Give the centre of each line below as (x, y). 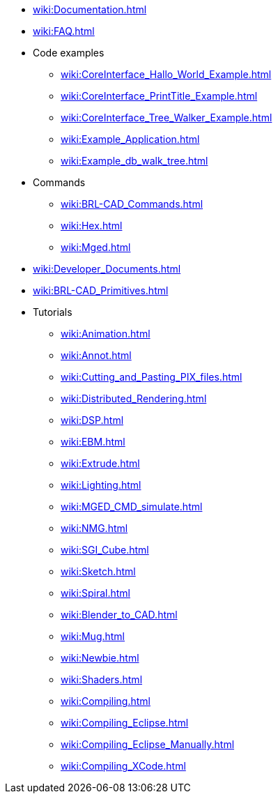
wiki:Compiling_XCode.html (123, 766)
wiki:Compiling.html (106, 701)
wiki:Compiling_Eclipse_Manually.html (148, 744)
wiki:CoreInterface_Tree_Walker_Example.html (167, 117)
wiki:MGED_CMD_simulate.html (132, 507)
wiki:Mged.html (96, 247)
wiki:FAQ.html (64, 31)
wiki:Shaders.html (102, 679)
